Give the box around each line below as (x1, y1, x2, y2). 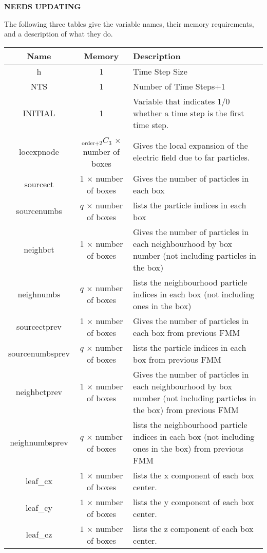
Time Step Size (133, 65, 187, 77)
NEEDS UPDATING (4, 1, 81, 11)
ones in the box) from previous (133, 442, 243, 454)
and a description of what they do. (4, 28, 113, 39)
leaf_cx (25, 475, 52, 487)
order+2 (82, 140, 103, 146)
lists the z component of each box (133, 522, 254, 534)
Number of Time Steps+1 (133, 80, 225, 92)
